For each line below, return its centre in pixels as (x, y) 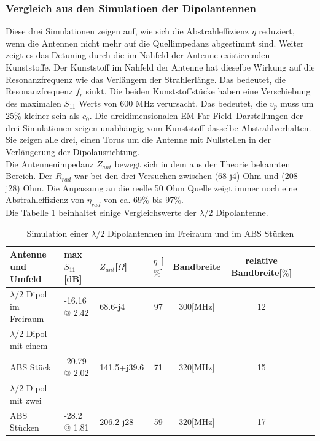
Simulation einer (57, 233)
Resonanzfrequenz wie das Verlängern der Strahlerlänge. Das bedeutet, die (146, 79)
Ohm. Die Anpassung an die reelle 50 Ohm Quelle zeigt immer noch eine (160, 187)
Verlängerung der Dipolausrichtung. (73, 152)
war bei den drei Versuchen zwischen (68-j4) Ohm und (176, 176)
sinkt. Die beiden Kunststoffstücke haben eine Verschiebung (198, 91)
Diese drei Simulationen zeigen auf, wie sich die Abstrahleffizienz (127, 31)
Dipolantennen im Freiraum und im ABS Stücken (201, 233)
